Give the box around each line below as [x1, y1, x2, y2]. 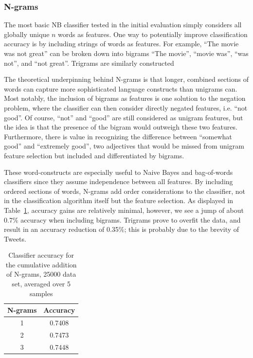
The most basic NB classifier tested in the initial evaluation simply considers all [4, 19, 242, 30]
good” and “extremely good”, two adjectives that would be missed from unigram [4, 141, 244, 151]
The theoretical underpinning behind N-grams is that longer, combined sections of [4, 74, 249, 84]
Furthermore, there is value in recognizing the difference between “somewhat [4, 131, 232, 141]
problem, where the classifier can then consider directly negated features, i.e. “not [4, 102, 248, 113]
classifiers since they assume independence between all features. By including [4, 176, 233, 187]
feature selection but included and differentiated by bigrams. [4, 150, 184, 160]
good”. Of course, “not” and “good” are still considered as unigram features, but [4, 112, 243, 122]
